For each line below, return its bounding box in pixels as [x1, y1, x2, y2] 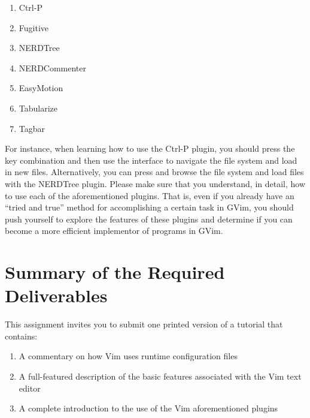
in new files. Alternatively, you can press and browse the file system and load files [5, 166, 304, 178]
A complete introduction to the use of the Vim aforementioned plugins [19, 402, 278, 414]
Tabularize [19, 101, 58, 114]
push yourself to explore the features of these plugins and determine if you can [5, 212, 293, 225]
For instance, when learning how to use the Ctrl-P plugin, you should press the [5, 142, 295, 155]
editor [19, 381, 41, 394]
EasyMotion [19, 82, 63, 94]
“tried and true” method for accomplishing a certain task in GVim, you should [5, 201, 294, 213]
